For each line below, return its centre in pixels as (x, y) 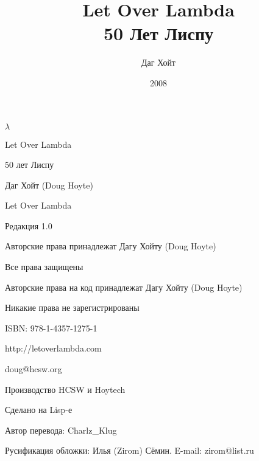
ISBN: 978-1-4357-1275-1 (51, 328)
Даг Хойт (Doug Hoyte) (49, 185)
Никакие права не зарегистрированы (72, 307)
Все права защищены (44, 267)
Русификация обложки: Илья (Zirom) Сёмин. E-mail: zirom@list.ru (129, 450)
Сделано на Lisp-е (39, 410)
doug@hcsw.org (34, 369)
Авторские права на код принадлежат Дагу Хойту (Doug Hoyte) (124, 287)
